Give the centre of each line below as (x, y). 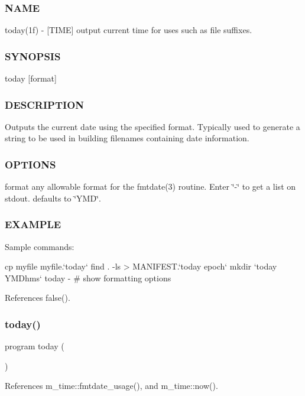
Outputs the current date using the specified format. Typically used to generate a (152, 126)
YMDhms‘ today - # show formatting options (88, 277)
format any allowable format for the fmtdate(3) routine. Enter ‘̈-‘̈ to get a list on (150, 186)
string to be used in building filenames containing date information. (127, 138)
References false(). (38, 298)
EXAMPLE (33, 224)
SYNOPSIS (33, 56)
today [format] (31, 78)
